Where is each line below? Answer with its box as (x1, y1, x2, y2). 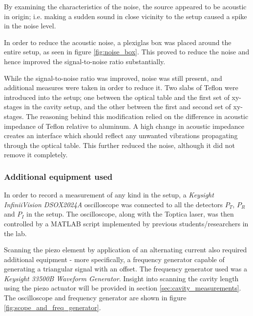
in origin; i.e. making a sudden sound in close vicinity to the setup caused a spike (4, 11, 247, 21)
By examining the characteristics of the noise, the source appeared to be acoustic (4, 1, 247, 11)
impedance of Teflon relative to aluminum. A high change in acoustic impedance (4, 121, 245, 131)
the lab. (4, 228, 27, 238)
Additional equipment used (4, 170, 113, 182)
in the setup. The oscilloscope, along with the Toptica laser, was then (26, 209, 234, 219)
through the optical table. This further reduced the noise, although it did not (4, 140, 235, 150)
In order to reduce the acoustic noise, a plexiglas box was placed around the (4, 37, 232, 47)
